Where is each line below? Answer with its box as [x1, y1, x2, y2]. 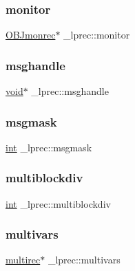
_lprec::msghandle [31, 84, 109, 98]
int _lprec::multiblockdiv [6, 196, 111, 210]
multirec [6, 252, 41, 267]
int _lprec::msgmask [6, 140, 92, 154]
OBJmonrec [6, 28, 56, 42]
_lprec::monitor [63, 28, 130, 42]
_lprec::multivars [48, 252, 121, 267]
